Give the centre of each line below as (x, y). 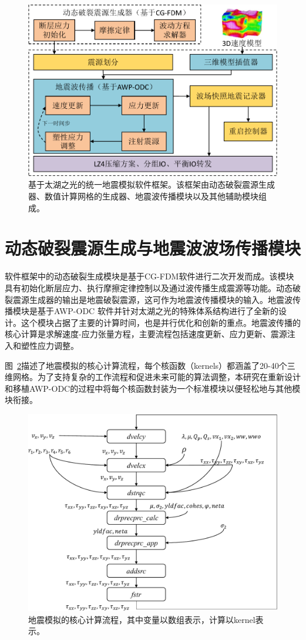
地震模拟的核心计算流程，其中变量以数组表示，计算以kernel (142, 619)
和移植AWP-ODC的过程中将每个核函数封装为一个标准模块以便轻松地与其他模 (153, 388)
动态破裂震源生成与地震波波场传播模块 (153, 248)
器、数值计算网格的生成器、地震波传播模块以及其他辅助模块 (143, 196)
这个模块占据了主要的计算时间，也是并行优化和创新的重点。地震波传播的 (161, 322)
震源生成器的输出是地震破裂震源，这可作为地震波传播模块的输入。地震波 (152, 299)
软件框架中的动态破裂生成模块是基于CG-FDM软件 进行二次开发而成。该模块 (149, 276)
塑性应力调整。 (50, 345)
